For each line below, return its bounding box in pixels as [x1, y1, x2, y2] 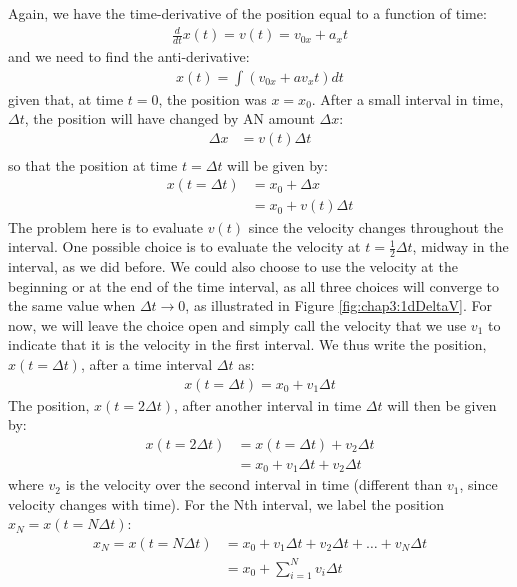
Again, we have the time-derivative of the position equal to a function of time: [8, 3, 487, 23]
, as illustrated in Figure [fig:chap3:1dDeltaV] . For [185, 295, 492, 316]
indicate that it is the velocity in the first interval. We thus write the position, [8, 334, 487, 355]
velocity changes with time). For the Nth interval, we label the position [8, 493, 444, 514]
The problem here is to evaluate [8, 216, 203, 237]
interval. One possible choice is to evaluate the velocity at [8, 236, 361, 257]
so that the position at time [8, 154, 178, 175]
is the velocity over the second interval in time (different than [65, 474, 443, 495]
